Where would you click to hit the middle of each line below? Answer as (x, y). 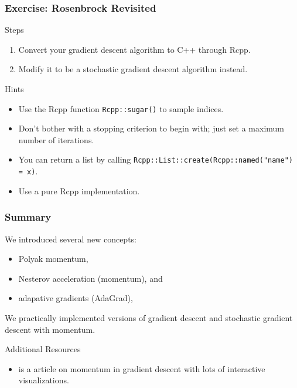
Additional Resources (43, 349)
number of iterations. (56, 139)
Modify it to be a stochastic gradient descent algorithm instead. (133, 69)
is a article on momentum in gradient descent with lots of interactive (142, 368)
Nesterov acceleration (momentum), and (91, 278)
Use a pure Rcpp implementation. (79, 190)
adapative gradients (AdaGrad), (76, 298)
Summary (28, 217)
